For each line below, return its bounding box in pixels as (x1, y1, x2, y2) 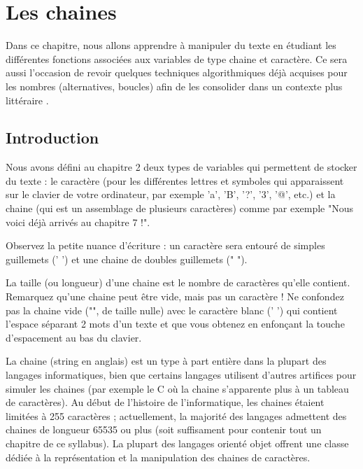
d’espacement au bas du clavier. (6, 330, 142, 344)
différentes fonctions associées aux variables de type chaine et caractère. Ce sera (6, 51, 348, 66)
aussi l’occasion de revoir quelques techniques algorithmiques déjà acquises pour (6, 65, 348, 80)
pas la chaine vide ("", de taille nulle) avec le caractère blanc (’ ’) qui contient (6, 302, 338, 317)
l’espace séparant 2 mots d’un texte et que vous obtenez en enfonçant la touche (6, 316, 345, 331)
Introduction (6, 127, 99, 148)
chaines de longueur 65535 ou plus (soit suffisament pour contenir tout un (6, 422, 322, 437)
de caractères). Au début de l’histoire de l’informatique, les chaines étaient (6, 395, 325, 409)
